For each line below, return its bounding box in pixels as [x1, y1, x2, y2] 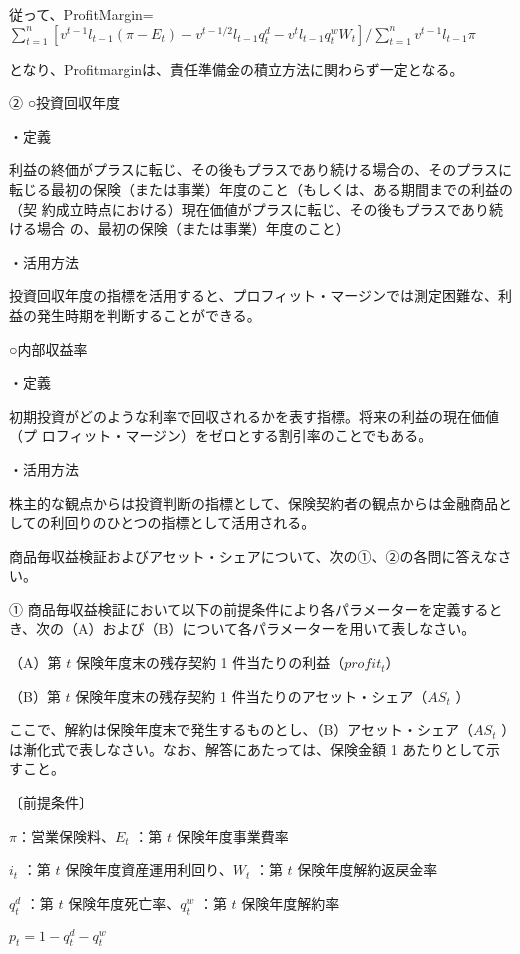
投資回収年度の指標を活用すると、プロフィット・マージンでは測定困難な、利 [9, 285, 512, 306]
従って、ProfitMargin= [9, 4, 154, 24]
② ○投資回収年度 [9, 92, 121, 113]
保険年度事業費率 [176, 825, 289, 846]
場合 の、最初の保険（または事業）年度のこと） [36, 218, 350, 239]
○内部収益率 [9, 338, 88, 359]
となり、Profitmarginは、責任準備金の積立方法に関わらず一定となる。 [9, 58, 464, 79]
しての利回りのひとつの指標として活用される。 [9, 512, 316, 533]
